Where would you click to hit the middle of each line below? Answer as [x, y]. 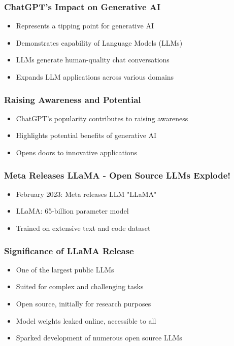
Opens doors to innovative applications [77, 152]
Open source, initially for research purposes [83, 303]
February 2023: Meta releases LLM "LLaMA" [86, 194]
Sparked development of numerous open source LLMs [99, 338]
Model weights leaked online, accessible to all [86, 320]
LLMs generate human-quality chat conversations [93, 60]
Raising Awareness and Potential [73, 99]
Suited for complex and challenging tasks [80, 286]
